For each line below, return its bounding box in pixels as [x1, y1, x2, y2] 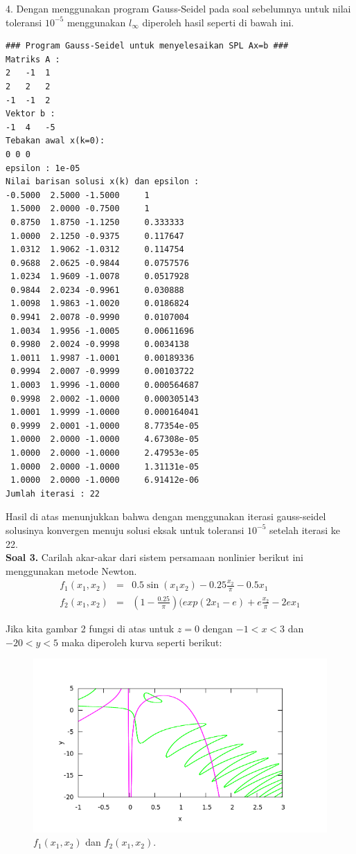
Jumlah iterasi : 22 [6, 488, 100, 499]
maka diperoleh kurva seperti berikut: [61, 634, 222, 649]
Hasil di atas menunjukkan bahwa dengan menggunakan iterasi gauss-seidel [6, 509, 326, 524]
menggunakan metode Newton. [6, 563, 137, 578]
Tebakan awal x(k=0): [6, 136, 105, 146]
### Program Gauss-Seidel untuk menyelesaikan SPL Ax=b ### [6, 41, 289, 51]
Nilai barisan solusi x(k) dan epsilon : [6, 177, 199, 187]
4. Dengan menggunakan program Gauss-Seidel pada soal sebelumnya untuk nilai [6, 1, 351, 15]
